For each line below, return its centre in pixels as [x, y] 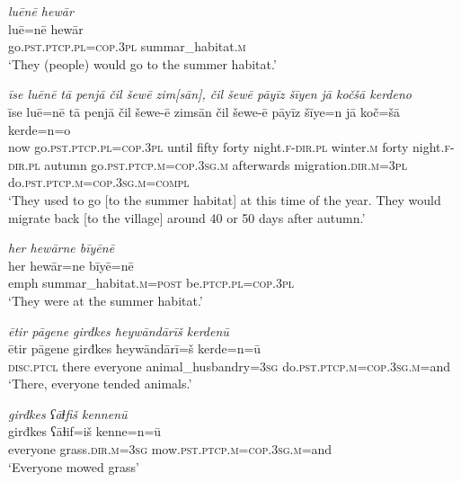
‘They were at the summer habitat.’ [106, 300]
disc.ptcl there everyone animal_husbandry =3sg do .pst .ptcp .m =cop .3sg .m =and [229, 366]
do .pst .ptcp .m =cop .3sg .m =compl [99, 182]
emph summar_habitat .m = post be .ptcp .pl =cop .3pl [151, 283]
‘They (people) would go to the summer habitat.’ [142, 63]
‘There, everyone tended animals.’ [100, 384]
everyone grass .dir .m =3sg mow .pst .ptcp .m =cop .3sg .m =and [170, 449]
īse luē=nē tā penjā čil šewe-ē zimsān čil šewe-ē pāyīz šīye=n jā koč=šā [204, 111]
